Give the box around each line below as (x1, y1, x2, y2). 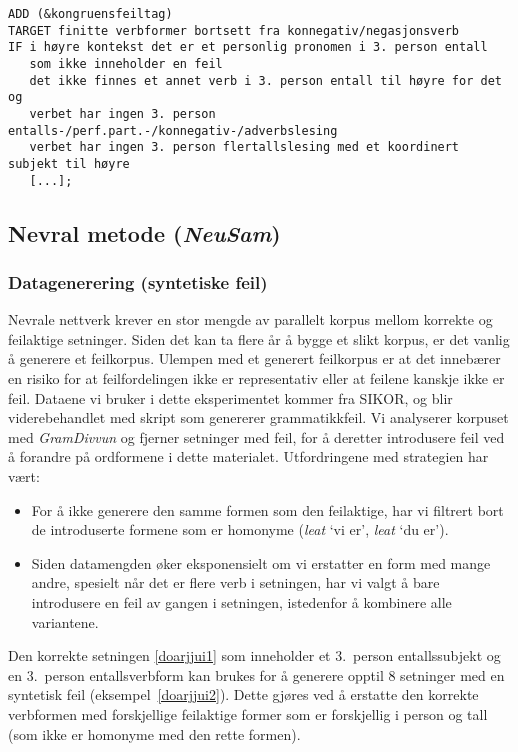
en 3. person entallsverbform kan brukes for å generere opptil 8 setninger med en (8, 664, 505, 685)
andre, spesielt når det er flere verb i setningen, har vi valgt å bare (31, 572, 440, 593)
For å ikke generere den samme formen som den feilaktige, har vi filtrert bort (31, 499, 504, 520)
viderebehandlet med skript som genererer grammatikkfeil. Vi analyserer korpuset (8, 407, 509, 428)
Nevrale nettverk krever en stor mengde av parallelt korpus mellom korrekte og (8, 309, 493, 330)
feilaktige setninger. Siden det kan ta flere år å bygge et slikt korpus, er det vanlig (8, 328, 510, 349)
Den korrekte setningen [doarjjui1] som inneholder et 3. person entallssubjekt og (8, 645, 501, 666)
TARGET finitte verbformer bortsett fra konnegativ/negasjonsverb (8, 23, 460, 38)
